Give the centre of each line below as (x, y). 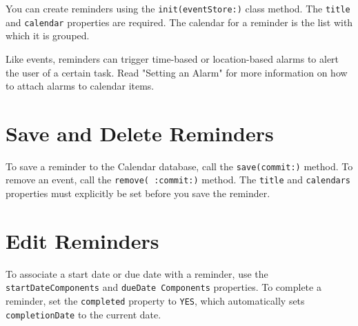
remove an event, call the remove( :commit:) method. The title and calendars (178, 180)
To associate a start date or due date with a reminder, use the (137, 273)
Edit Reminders (82, 240)
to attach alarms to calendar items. (80, 86)
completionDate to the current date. (83, 314)
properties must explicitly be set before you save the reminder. (138, 193)
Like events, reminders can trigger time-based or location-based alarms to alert (172, 58)
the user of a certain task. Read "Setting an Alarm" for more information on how (177, 72)
